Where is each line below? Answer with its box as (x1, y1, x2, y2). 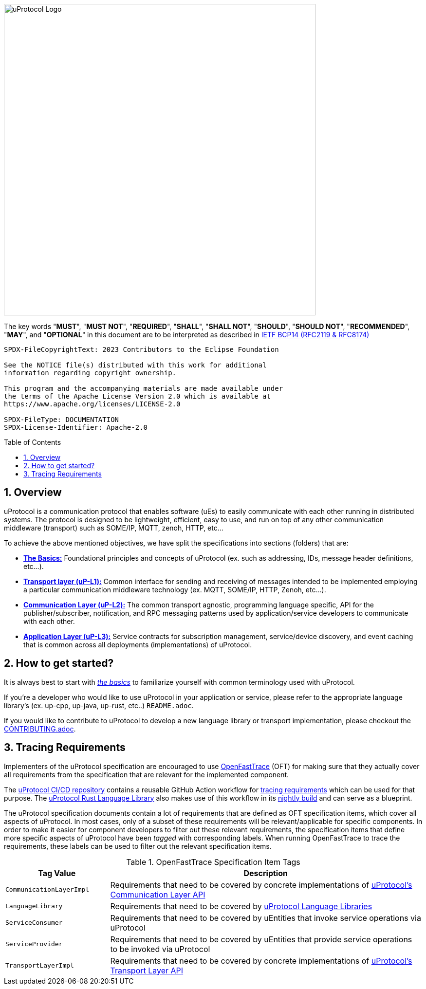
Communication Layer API (110, 889, 205, 899)
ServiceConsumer (5, 919, 63, 927)
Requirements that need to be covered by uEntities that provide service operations (110, 934, 412, 944)
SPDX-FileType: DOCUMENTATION (4, 416, 119, 423)
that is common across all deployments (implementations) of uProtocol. (23, 640, 252, 649)
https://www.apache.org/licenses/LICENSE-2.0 (4, 400, 181, 408)
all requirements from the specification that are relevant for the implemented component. (4, 770, 289, 779)
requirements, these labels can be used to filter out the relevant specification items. (4, 842, 272, 850)
